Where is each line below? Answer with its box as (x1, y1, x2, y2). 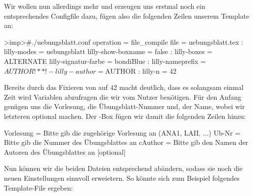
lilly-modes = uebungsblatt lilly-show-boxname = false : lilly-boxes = (4, 46, 213, 56)
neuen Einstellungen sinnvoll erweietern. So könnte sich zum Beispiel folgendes (4, 172, 240, 183)
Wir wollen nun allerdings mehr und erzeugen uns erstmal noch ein (4, 1, 205, 11)
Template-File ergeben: (4, 182, 73, 193)
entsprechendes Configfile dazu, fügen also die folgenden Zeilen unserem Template (4, 10, 250, 21)
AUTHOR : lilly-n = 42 (105, 65, 177, 76)
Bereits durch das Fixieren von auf (4, 82, 108, 92)
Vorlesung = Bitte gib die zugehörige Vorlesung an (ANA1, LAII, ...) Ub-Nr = (4, 127, 241, 138)
